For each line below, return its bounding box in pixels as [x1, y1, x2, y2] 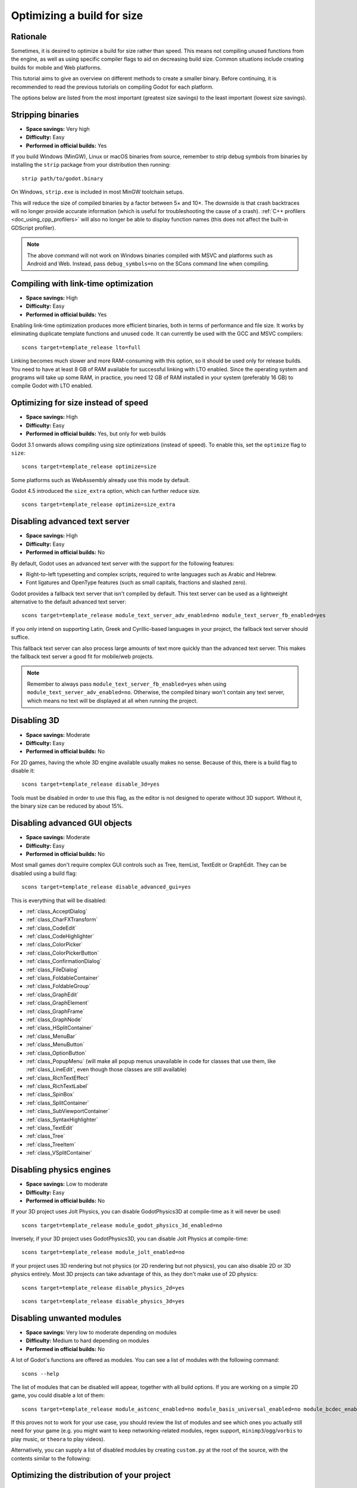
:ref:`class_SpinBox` [26, 1091, 74, 1098]
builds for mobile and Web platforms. [11, 64, 102, 71]
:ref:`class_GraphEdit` [26, 991, 79, 998]
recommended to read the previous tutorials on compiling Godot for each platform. [11, 83, 214, 90]
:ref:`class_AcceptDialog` [26, 908, 87, 915]
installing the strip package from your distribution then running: [11, 161, 171, 168]
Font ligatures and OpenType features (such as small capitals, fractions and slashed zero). [26, 579, 247, 586]
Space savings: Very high [26, 125, 90, 132]
